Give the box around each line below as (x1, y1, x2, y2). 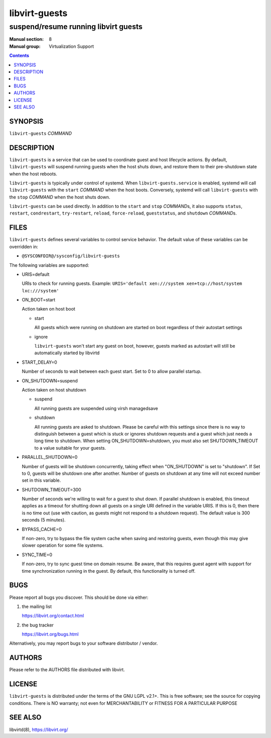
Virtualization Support (49, 43, 94, 49)
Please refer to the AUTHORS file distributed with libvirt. (9, 667, 125, 673)
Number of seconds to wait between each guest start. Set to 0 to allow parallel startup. (22, 368, 202, 374)
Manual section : (9, 36, 44, 42)
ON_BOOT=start (22, 297, 56, 303)
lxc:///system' (22, 288, 60, 293)
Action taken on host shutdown (22, 387, 86, 393)
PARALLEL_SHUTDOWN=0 (22, 454, 78, 460)
